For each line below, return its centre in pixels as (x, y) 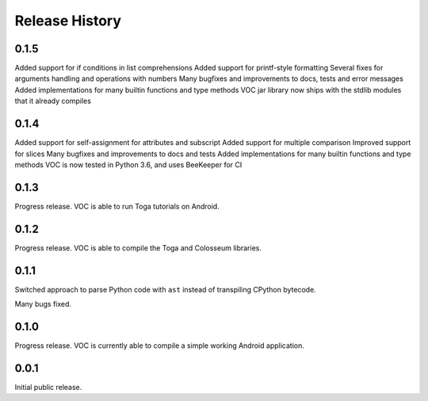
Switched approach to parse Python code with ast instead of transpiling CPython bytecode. (165, 289)
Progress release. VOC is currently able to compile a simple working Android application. (159, 346)
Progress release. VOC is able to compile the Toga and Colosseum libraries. (138, 248)
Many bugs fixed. (43, 304)
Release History (68, 21)
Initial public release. (48, 387)
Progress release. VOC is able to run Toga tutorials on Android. (117, 206)
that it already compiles (53, 101)
